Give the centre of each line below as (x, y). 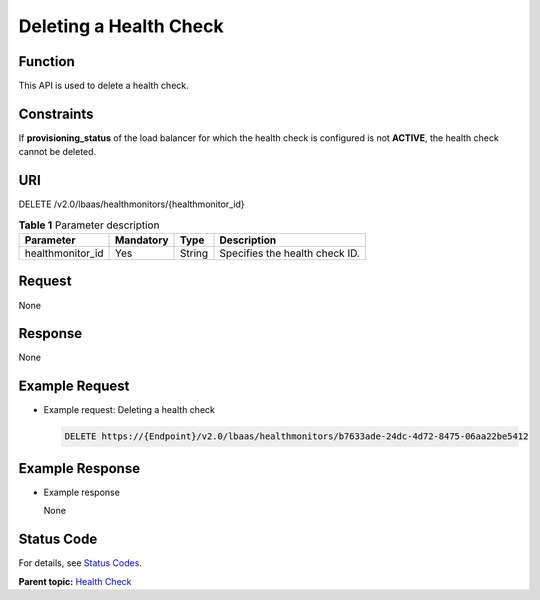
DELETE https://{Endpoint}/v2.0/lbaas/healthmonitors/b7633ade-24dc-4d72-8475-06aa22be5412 (296, 436)
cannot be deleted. (57, 152)
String (194, 253)
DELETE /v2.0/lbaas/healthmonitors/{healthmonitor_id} (131, 204)
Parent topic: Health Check (75, 581)
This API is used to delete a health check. (103, 86)
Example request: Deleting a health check (129, 410)
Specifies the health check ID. (289, 253)
